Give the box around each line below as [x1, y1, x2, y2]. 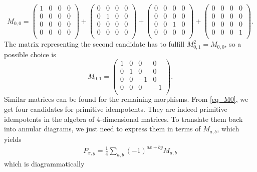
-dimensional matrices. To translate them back [100, 113, 243, 124]
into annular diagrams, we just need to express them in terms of [4, 123, 201, 134]
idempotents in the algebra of [4, 113, 95, 124]
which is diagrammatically [4, 158, 85, 168]
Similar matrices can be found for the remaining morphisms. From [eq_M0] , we [4, 94, 248, 104]
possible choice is [4, 49, 56, 59]
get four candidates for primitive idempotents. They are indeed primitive [4, 104, 227, 114]
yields [4, 133, 22, 144]
